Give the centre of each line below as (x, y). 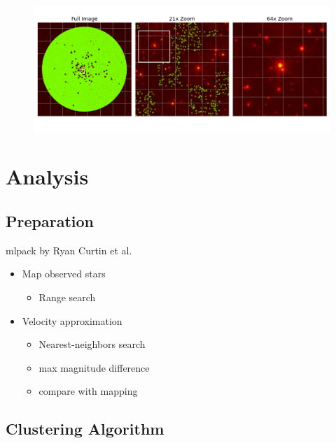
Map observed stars (64, 274)
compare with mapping (88, 391)
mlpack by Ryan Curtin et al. (69, 250)
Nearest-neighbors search (92, 344)
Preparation (50, 221)
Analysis (47, 176)
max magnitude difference (94, 367)
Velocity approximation (72, 320)
